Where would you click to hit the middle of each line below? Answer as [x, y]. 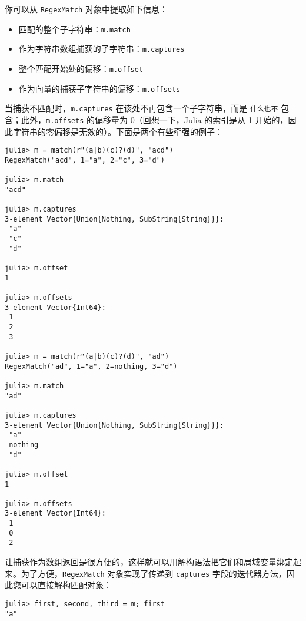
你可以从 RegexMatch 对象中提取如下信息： [86, 9]
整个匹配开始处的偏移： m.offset [81, 68]
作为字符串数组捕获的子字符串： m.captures [102, 49]
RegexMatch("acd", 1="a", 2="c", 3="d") [85, 160]
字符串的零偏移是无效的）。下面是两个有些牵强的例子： [118, 131]
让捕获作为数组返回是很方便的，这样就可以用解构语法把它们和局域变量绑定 [149, 562]
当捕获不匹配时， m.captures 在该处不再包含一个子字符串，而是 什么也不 [142, 108]
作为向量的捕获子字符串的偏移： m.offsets [99, 88]
